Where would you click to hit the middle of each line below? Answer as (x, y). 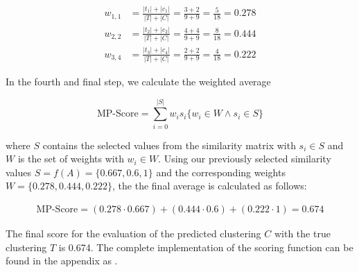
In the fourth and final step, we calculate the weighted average (138, 81)
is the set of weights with (71, 159)
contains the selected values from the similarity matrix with (169, 145)
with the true (302, 233)
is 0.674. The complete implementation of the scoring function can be (206, 247)
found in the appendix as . (62, 261)
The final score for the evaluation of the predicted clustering (133, 233)
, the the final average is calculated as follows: (210, 186)
